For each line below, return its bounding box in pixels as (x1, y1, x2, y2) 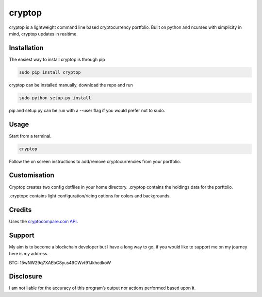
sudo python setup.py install (19, 95, 91, 101)
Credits (9, 206, 32, 214)
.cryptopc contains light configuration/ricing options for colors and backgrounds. (9, 192, 171, 199)
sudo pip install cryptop (19, 70, 81, 75)
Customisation (9, 171, 54, 179)
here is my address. (9, 251, 49, 257)
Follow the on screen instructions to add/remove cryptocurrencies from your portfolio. (9, 158, 181, 164)
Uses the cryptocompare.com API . (9, 218, 78, 224)
